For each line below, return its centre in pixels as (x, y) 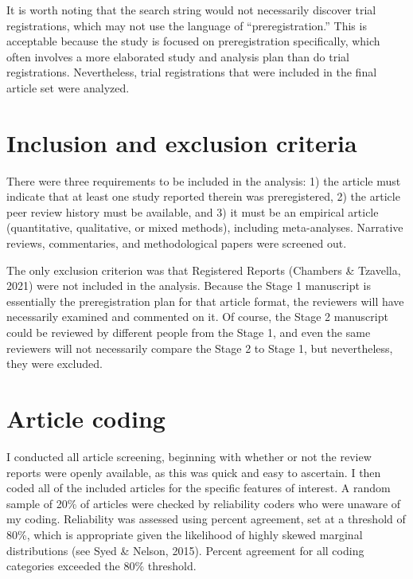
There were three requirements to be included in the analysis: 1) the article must (204, 180)
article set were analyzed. (68, 87)
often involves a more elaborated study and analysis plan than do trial (178, 56)
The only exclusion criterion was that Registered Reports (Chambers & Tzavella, (204, 270)
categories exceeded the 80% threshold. (101, 566)
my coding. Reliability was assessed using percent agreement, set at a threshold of (206, 519)
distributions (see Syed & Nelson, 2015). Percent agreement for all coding (185, 550)
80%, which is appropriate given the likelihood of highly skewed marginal (185, 534)
